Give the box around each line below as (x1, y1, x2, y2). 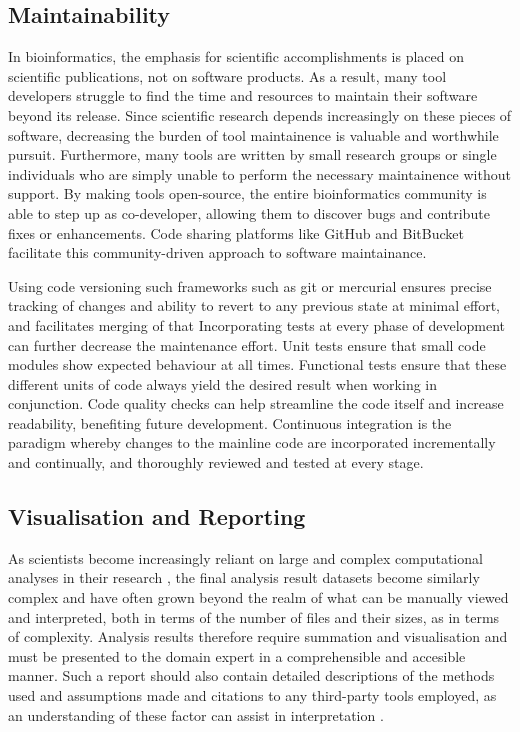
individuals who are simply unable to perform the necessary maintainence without (8, 163, 511, 184)
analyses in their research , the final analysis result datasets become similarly (8, 567, 480, 588)
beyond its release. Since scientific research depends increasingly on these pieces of (8, 104, 512, 125)
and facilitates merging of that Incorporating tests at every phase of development (8, 314, 506, 335)
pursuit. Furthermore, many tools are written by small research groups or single (8, 144, 497, 165)
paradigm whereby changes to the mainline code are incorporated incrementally (8, 432, 496, 453)
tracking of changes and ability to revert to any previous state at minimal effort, (8, 295, 500, 316)
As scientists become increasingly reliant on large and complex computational (8, 547, 483, 568)
